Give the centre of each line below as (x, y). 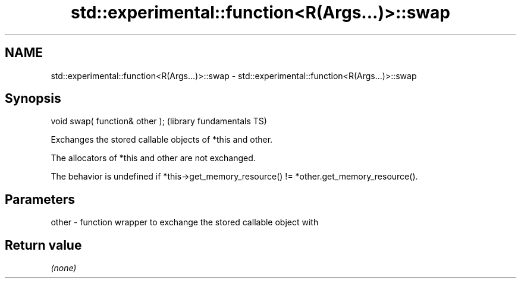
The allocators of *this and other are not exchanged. (153, 158)
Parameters (40, 199)
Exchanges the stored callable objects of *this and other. (162, 140)
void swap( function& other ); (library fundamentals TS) (159, 121)
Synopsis (33, 99)
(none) (64, 268)
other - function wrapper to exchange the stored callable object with (185, 222)
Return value (43, 245)
